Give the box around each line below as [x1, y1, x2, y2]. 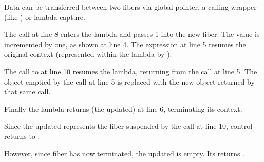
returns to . [4, 130, 40, 141]
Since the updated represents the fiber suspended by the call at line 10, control [4, 120, 253, 131]
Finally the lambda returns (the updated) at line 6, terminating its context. [4, 103, 242, 114]
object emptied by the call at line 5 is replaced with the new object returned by [4, 76, 255, 87]
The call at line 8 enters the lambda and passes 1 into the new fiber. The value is [4, 29, 260, 39]
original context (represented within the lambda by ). [4, 49, 172, 59]
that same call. [4, 86, 51, 97]
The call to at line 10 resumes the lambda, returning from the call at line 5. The [4, 66, 257, 76]
